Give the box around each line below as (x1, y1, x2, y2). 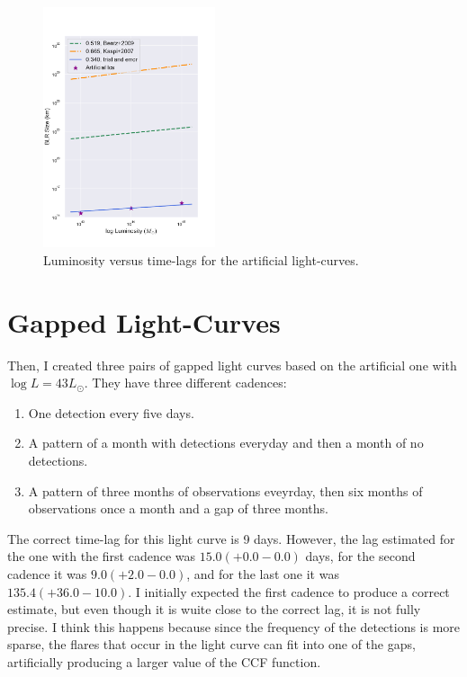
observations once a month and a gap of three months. (28, 499, 328, 518)
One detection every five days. (28, 403, 194, 422)
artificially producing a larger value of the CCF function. (7, 652, 321, 671)
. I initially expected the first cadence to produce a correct (128, 582, 450, 601)
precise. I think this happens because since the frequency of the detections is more (7, 617, 461, 636)
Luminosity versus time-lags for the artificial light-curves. (43, 250, 359, 269)
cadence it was (7, 564, 87, 583)
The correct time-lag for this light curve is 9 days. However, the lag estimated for (7, 529, 455, 548)
